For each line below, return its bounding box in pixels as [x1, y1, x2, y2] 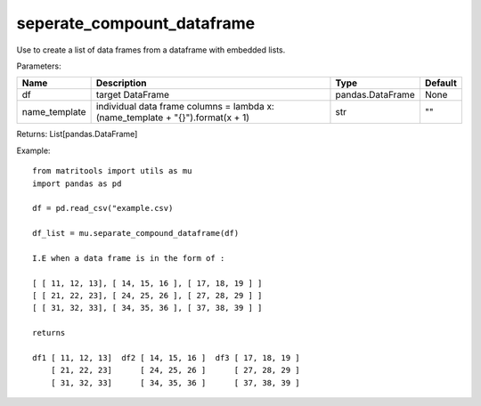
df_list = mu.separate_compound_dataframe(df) [32, 228, 240, 239]
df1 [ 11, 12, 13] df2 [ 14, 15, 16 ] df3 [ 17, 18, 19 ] [32, 353, 300, 362]
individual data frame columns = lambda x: [95, 101, 275, 113]
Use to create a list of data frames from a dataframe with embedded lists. [16, 45, 286, 55]
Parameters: [16, 61, 61, 71]
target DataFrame [95, 89, 169, 101]
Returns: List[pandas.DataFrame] [16, 129, 138, 140]
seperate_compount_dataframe [16, 13, 256, 33]
